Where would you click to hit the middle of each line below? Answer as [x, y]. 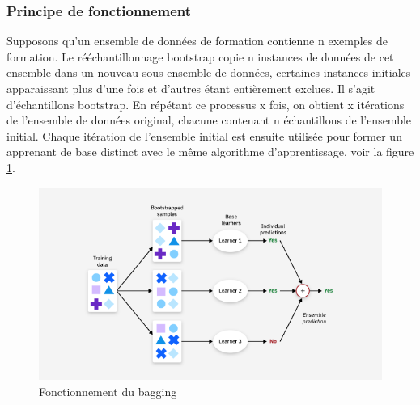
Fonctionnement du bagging [108, 391]
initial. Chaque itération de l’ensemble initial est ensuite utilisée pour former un [204, 135]
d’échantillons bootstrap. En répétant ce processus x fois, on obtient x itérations [206, 104]
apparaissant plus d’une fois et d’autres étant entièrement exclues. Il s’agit [191, 88]
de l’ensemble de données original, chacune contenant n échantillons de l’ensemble [209, 120]
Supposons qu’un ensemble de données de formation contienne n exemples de [197, 41]
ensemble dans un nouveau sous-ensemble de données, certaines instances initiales [209, 72]
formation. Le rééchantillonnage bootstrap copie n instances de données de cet [200, 56]
